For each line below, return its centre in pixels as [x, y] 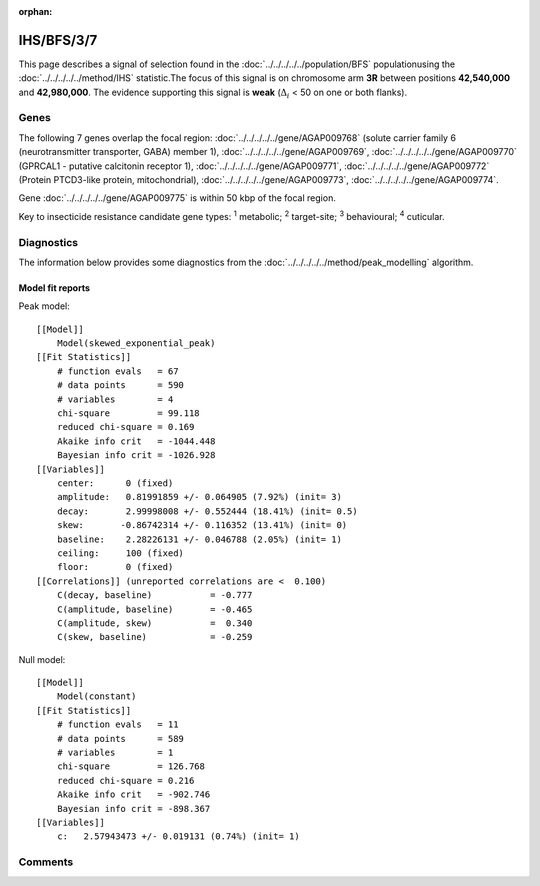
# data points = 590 [120, 385]
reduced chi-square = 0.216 [125, 780]
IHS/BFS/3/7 [58, 40]
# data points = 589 [120, 738]
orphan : [35, 11]
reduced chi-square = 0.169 [125, 427]
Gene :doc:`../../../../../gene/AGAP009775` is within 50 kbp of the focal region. [177, 198]
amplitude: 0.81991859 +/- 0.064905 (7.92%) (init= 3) [199, 497]
